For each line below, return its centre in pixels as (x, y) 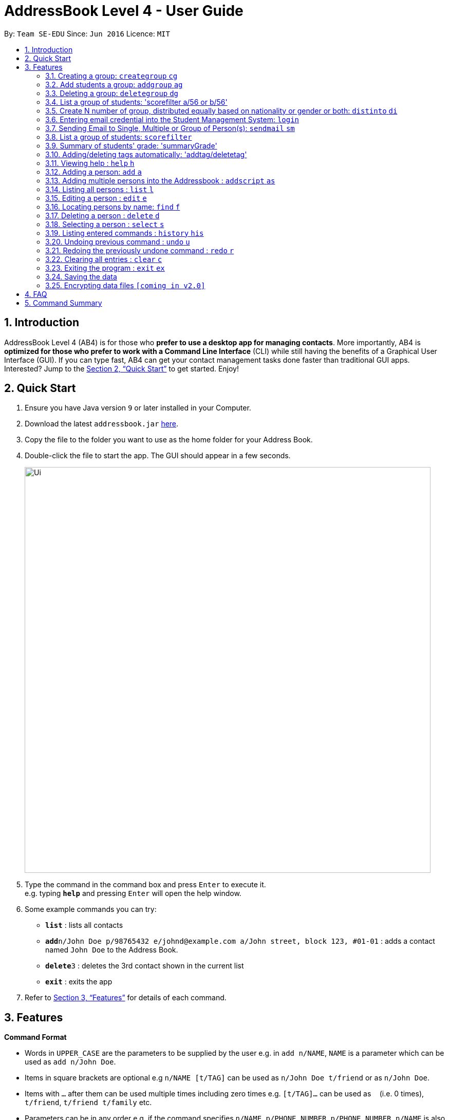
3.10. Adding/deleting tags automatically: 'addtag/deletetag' (146, 154)
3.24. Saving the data (81, 276)
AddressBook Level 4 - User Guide (124, 11)
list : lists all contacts (84, 925)
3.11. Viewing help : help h (90, 163)
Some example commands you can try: (91, 909)
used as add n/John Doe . (70, 1062)
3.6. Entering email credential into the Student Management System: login (172, 119)
